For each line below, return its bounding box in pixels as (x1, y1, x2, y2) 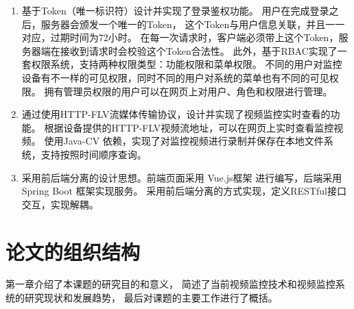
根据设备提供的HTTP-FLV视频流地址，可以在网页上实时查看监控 (44, 120, 334, 134)
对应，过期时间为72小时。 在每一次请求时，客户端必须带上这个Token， (21, 30, 339, 45)
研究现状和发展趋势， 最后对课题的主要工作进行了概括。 (24, 291, 278, 305)
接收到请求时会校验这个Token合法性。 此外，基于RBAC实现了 (60, 43, 338, 58)
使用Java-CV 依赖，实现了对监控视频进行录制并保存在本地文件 (44, 134, 324, 148)
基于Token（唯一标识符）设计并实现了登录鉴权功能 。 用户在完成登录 (21, 3, 329, 17)
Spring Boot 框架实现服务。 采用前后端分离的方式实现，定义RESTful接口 (21, 184, 346, 198)
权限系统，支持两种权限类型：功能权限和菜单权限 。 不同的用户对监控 (31, 57, 342, 71)
